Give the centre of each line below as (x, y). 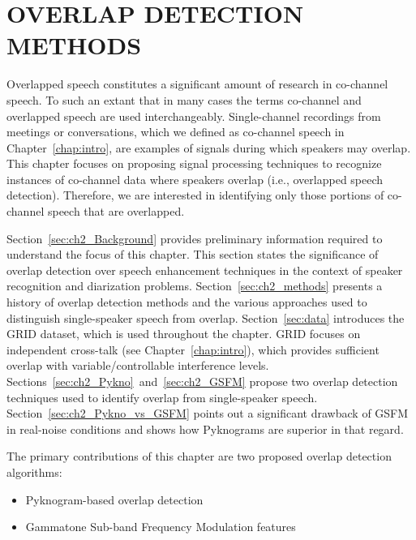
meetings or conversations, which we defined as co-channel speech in (176, 132)
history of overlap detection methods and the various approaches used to (187, 302)
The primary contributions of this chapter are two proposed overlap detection (199, 456)
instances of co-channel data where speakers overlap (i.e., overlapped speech (195, 179)
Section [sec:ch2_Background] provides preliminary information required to (195, 238)
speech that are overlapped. (116, 211)
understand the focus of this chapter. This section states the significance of (193, 254)
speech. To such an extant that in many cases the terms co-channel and (184, 99)
